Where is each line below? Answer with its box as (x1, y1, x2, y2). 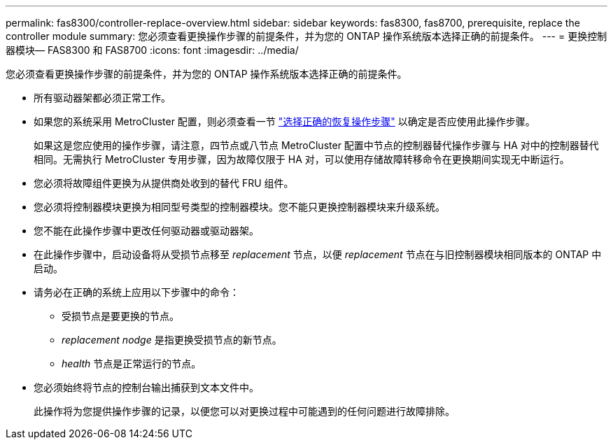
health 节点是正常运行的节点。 (62, 358, 202, 369)
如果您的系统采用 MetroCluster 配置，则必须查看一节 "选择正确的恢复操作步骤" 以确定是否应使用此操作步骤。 (34, 115, 535, 127)
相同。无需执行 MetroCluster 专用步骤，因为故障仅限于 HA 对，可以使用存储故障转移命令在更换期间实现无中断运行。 (34, 153, 570, 165)
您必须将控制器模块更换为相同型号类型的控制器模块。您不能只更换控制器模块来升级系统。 (34, 201, 445, 213)
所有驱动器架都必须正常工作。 (34, 92, 171, 104)
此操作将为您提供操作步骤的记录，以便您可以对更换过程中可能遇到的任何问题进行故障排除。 (34, 405, 455, 417)
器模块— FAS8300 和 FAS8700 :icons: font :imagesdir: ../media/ (6, 44, 299, 56)
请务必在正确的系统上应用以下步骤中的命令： (34, 286, 239, 298)
